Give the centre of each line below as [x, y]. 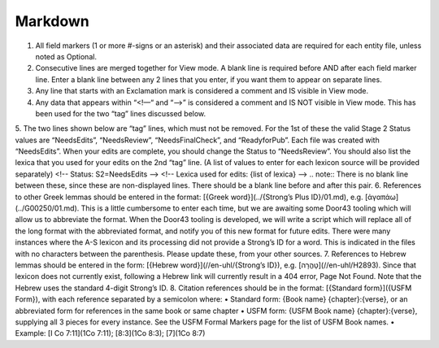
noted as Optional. [66, 56]
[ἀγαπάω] [381, 197]
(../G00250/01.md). [47, 208]
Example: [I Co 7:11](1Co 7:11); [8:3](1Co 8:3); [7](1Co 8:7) [110, 333]
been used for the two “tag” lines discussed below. [121, 113]
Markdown [52, 21]
